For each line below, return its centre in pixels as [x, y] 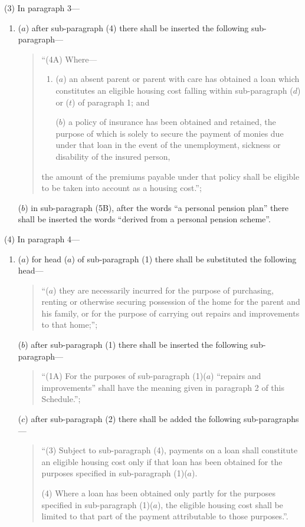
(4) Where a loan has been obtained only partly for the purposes [158, 493]
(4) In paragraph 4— [42, 238]
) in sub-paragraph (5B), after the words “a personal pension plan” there [157, 207]
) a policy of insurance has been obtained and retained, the [169, 122]
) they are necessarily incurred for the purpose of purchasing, [164, 290]
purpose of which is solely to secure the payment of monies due [170, 133]
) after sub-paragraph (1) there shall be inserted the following [136, 345]
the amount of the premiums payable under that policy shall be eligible [170, 176]
